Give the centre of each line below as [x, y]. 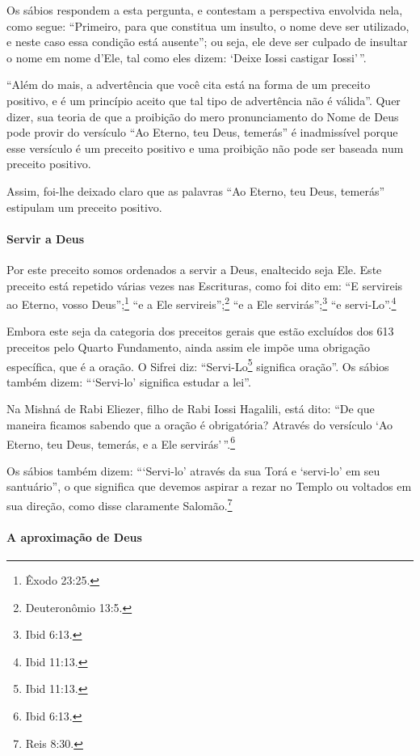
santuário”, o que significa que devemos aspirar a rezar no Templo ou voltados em [209, 486]
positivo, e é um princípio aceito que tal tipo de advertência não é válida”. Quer [204, 100]
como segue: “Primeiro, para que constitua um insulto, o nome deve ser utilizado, [208, 25]
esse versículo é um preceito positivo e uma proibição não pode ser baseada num [205, 148]
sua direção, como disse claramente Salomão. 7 [120, 504]
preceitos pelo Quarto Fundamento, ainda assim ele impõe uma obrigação [189, 346]
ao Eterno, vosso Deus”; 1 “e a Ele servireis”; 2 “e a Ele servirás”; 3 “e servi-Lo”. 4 [202, 303]
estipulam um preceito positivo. [84, 207]
